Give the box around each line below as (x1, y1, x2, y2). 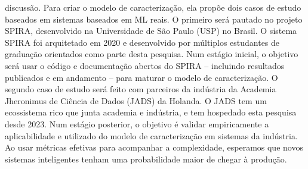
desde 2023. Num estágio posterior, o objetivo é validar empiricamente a (5, 117, 269, 130)
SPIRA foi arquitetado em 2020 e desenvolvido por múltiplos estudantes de (5, 36, 280, 48)
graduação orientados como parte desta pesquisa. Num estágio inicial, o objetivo (5, 48, 298, 60)
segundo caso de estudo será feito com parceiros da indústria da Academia (5, 83, 276, 95)
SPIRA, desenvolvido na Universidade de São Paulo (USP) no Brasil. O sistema (5, 24, 297, 37)
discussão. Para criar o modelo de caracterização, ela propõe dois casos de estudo (5, 1, 301, 13)
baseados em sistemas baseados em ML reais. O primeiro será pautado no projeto (5, 12, 303, 25)
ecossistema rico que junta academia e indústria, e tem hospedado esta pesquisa (5, 106, 297, 118)
